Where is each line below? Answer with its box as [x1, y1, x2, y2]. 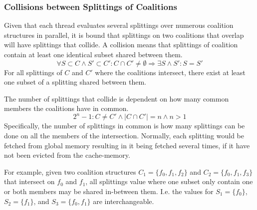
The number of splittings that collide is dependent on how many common [4, 93, 229, 104]
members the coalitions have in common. [4, 103, 129, 113]
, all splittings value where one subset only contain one [85, 176, 253, 187]
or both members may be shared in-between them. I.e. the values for [4, 186, 214, 197]
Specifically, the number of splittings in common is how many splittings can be [4, 120, 245, 131]
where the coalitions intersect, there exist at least [95, 67, 246, 77]
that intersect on [4, 176, 55, 187]
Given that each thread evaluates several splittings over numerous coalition [4, 20, 234, 30]
